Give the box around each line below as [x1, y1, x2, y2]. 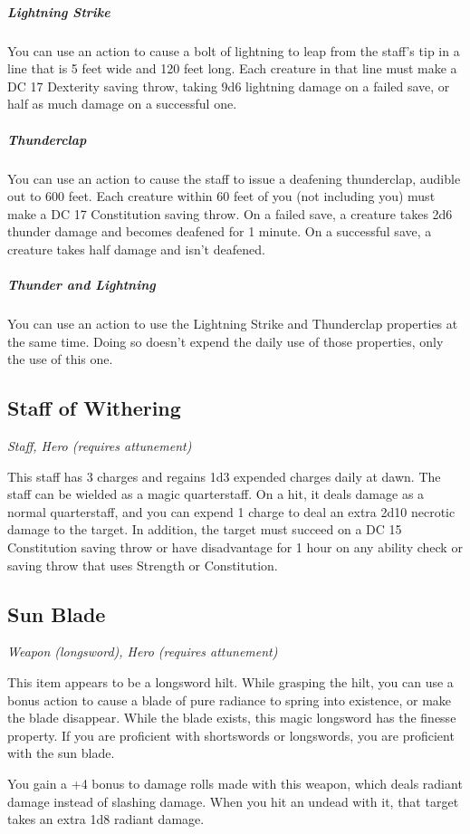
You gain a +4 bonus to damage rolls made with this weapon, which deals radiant [7, 773, 463, 792]
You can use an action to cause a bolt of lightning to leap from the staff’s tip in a [7, 41, 460, 60]
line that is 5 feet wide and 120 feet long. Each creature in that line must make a [7, 59, 457, 78]
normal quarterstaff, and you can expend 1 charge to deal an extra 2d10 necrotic [7, 502, 456, 521]
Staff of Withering [7, 394, 181, 422]
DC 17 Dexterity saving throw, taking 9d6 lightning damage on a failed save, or [7, 76, 450, 95]
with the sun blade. [7, 743, 115, 762]
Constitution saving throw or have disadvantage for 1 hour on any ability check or [7, 537, 463, 556]
